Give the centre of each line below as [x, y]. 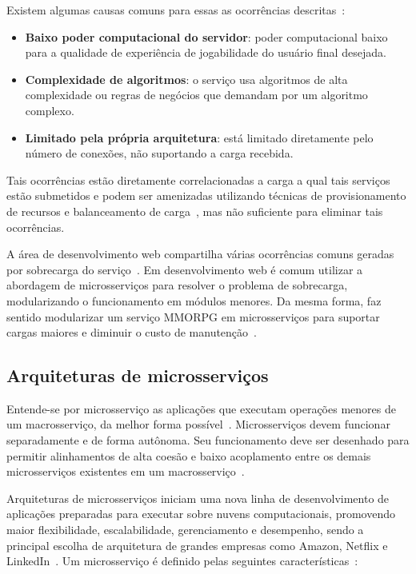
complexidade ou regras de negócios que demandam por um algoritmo [196, 95]
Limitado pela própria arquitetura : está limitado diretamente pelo [199, 137]
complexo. [50, 110]
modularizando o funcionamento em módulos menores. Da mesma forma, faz [194, 300]
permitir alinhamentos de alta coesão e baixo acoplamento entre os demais [189, 455]
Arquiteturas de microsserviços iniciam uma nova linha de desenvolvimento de [198, 498]
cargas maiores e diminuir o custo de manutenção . [132, 332]
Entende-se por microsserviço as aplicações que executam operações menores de [201, 408]
